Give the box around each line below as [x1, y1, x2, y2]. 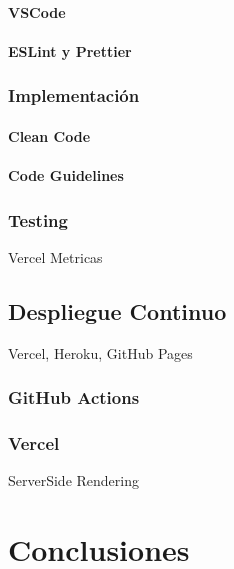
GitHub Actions [8, 385, 140, 410]
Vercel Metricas [8, 246, 103, 267]
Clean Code [8, 125, 91, 146]
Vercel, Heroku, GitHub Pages [8, 342, 193, 363]
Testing [8, 207, 68, 232]
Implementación [8, 83, 140, 108]
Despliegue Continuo [8, 295, 227, 326]
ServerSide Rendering [8, 470, 139, 491]
